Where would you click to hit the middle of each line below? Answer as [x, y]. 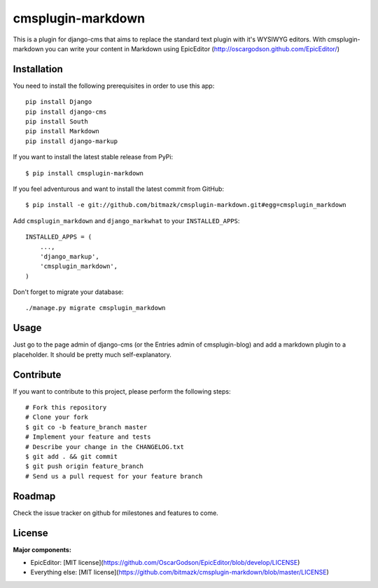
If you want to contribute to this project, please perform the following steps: [122, 391]
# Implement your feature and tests [88, 437]
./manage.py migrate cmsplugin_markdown [96, 308]
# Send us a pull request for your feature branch [114, 476]
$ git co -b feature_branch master [86, 427]
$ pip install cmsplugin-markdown [84, 173]
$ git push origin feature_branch [84, 466]
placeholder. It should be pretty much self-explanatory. [92, 354]
